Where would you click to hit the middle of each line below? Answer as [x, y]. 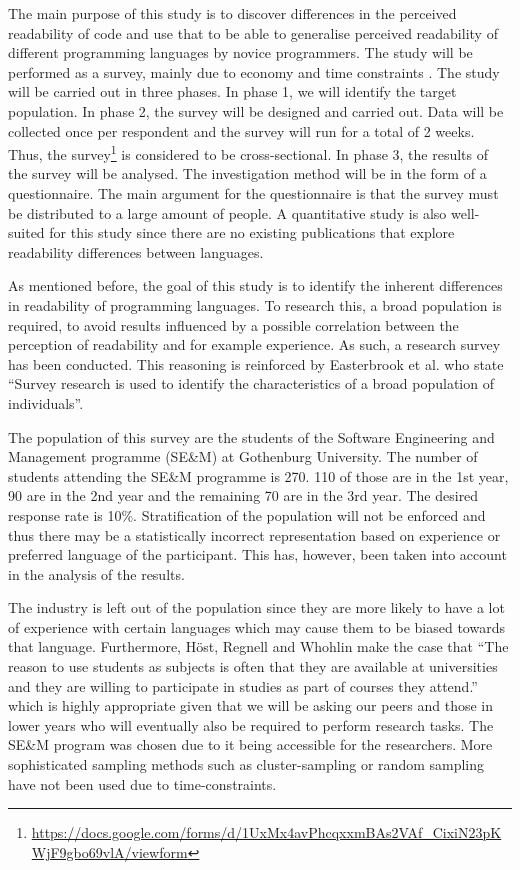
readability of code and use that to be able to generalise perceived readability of [253, 32]
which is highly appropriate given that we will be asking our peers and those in [251, 705]
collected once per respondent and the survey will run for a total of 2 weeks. [241, 130]
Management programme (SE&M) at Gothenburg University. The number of [243, 456]
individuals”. [46, 402]
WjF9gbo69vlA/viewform [109, 851]
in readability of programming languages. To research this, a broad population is [255, 304]
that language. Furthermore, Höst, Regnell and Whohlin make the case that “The [258, 646]
